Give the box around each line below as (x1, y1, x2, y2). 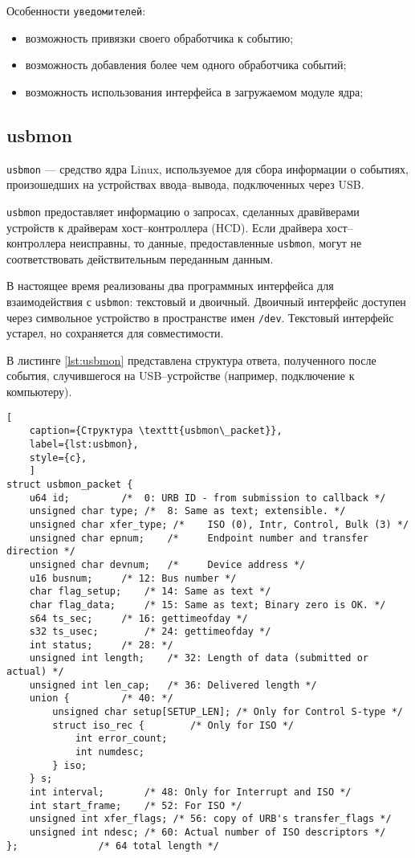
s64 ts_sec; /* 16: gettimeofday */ (29, 612, 248, 624)
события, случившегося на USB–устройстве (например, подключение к (6, 367, 355, 384)
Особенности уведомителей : (6, 2, 146, 18)
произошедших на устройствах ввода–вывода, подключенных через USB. (6, 176, 364, 193)
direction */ (6, 545, 75, 558)
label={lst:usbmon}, (29, 438, 139, 450)
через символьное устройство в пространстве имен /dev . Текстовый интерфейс (6, 308, 394, 325)
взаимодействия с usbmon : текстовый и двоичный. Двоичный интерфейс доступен (6, 292, 406, 309)
